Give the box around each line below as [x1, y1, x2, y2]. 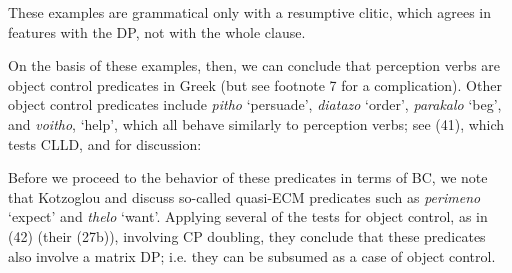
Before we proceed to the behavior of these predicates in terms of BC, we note [8, 167, 488, 188]
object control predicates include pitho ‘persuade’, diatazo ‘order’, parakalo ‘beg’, [8, 94, 502, 115]
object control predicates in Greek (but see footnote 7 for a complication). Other [8, 74, 502, 95]
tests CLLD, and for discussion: [8, 133, 202, 154]
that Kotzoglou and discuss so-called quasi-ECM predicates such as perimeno [8, 186, 481, 207]
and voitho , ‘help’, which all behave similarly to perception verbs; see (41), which [8, 113, 505, 134]
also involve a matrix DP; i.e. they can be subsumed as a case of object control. [8, 245, 496, 266]
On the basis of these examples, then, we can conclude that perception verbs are [8, 55, 501, 76]
